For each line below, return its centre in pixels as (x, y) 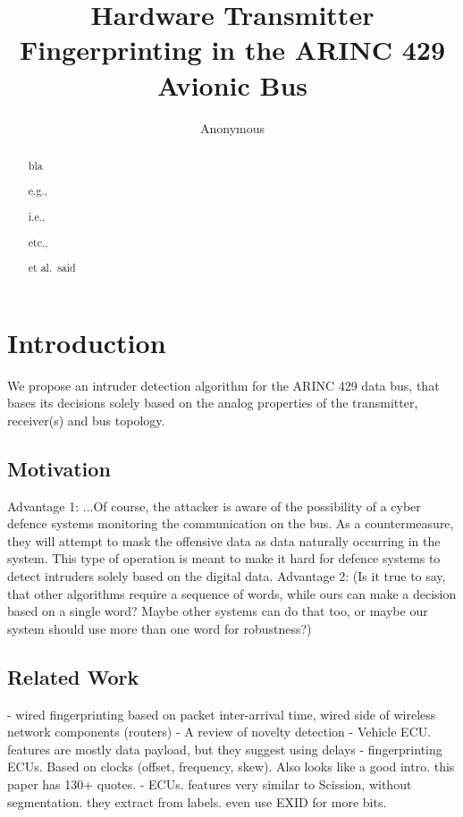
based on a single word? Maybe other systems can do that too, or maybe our (218, 611)
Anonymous (232, 127)
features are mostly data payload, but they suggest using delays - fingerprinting (225, 749)
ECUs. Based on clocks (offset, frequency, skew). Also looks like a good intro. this (231, 766)
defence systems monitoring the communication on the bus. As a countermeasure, (231, 523)
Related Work (73, 676)
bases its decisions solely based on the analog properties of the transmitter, (213, 403)
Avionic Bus (232, 84)
